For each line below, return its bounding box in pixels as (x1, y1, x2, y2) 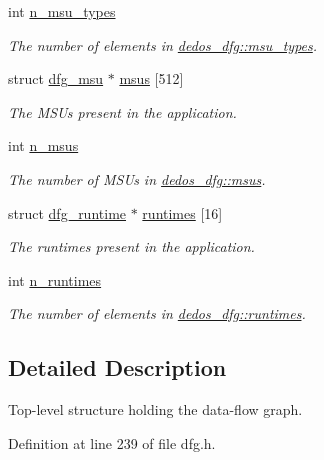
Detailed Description (8, 352, 227, 383)
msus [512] (119, 68, 184, 89)
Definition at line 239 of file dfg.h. (8, 432, 216, 453)
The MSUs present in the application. (8, 101, 237, 122)
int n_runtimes (8, 269, 102, 290)
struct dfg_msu (8, 68, 104, 89)
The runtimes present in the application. (8, 236, 255, 257)
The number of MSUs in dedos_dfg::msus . (8, 168, 266, 189)
